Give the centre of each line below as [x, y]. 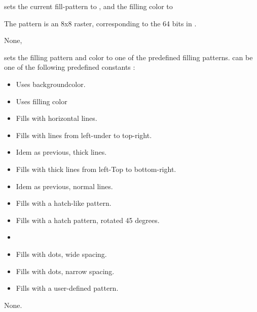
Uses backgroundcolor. [51, 84]
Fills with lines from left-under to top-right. [84, 135]
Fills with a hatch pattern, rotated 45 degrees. [88, 220]
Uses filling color [42, 101]
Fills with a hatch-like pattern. [64, 203]
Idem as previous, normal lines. [64, 186]
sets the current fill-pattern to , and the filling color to [88, 6]
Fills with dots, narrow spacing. [65, 271]
